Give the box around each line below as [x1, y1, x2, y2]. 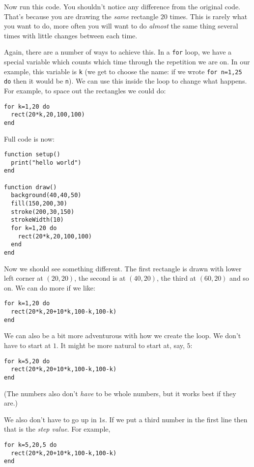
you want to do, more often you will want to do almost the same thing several [4, 21, 238, 31]
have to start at [4, 340, 51, 350]
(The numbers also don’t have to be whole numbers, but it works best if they [4, 388, 236, 398]
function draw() [4, 183, 57, 191]
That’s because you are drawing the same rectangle [4, 11, 159, 21]
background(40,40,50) [11, 192, 82, 199]
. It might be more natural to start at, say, [56, 340, 185, 350]
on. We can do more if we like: [4, 282, 95, 292]
